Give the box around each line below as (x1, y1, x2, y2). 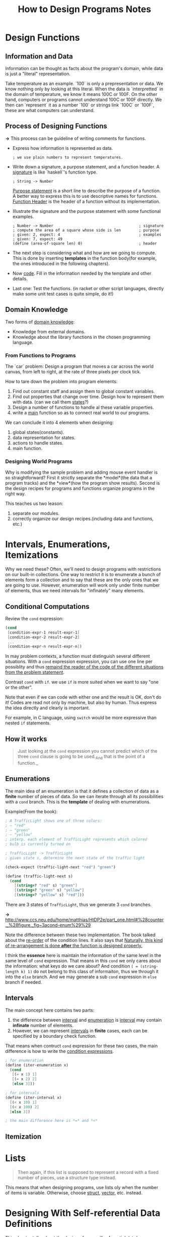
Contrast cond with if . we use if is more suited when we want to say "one (5, 679, 159, 685)
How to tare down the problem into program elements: (5, 378, 118, 384)
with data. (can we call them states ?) (12, 399, 89, 405)
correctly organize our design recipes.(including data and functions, (12, 516, 154, 522)
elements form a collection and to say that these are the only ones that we (5, 577, 159, 583)
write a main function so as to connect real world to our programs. (12, 410, 150, 416)
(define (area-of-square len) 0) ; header (12, 241, 157, 246)
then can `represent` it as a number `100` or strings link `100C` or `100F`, (5, 102, 154, 108)
